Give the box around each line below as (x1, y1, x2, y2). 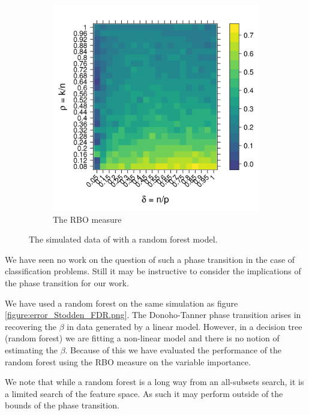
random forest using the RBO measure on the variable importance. (5, 355, 251, 368)
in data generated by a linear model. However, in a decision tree (67, 320, 302, 332)
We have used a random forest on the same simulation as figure (5, 296, 238, 309)
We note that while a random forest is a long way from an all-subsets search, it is (5, 375, 304, 388)
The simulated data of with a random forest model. (29, 233, 218, 246)
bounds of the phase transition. (5, 399, 119, 411)
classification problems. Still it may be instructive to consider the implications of (5, 265, 301, 277)
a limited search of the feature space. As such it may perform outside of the (5, 387, 283, 399)
